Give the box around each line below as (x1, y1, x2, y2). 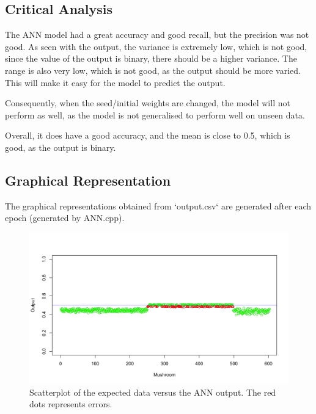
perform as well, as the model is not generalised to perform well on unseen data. (5, 108, 305, 121)
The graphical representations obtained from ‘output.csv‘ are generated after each (5, 199, 312, 212)
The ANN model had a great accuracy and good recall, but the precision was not (5, 28, 309, 41)
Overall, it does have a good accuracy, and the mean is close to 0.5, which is (5, 129, 290, 142)
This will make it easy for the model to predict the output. (5, 76, 226, 89)
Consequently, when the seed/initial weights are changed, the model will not (5, 96, 290, 109)
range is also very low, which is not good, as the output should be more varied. (5, 64, 301, 76)
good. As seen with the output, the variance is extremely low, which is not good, (5, 40, 307, 53)
